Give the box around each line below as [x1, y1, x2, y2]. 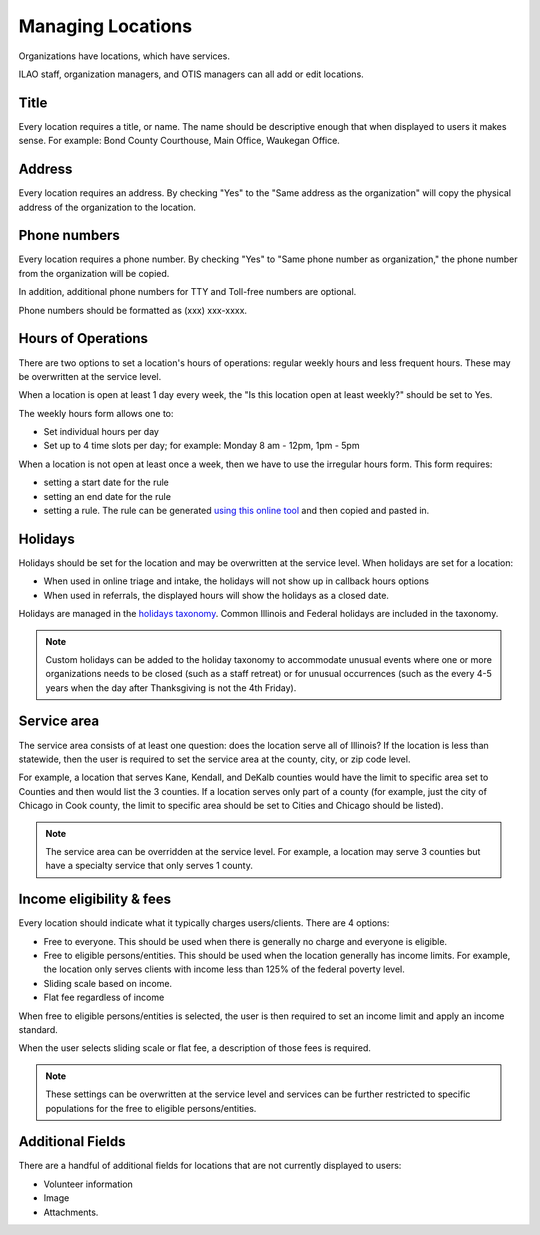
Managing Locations [18, 15, 193, 37]
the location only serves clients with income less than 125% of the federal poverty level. [43, 963, 405, 975]
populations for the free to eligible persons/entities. [45, 1102, 257, 1114]
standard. [18, 1023, 59, 1035]
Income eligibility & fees [18, 891, 172, 908]
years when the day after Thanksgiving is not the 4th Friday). [45, 681, 297, 694]
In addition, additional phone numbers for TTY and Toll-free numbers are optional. [18, 286, 357, 298]
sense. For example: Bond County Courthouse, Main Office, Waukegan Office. [18, 135, 340, 147]
